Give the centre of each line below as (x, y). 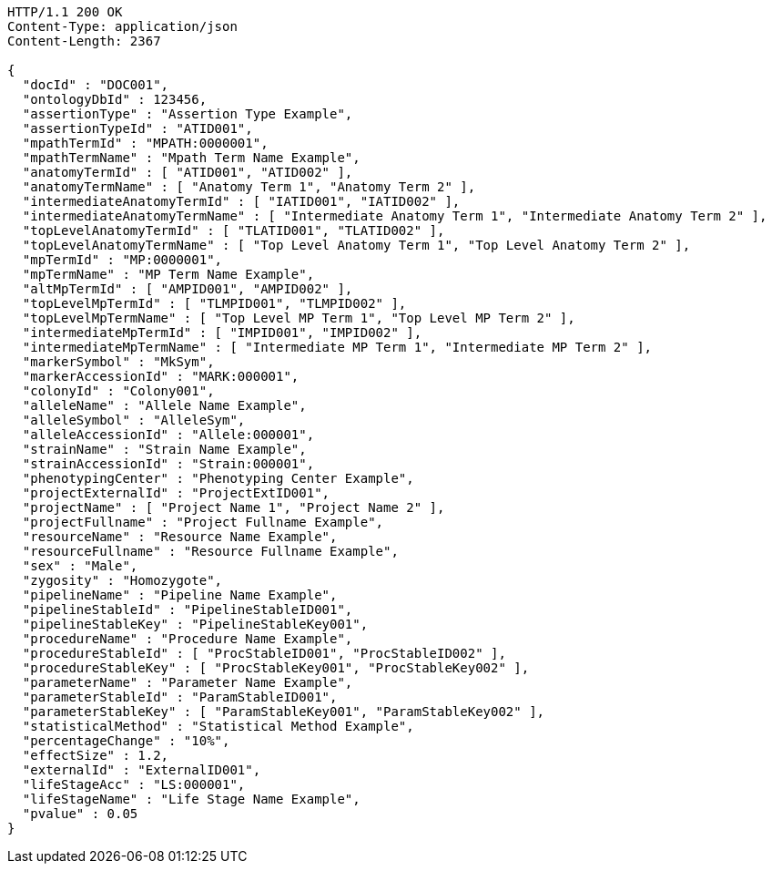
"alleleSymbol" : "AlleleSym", (134, 420)
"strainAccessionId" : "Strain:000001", (168, 464)
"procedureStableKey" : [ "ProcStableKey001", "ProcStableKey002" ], (276, 668)
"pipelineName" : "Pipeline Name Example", (180, 595)
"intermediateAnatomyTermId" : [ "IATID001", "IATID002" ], (241, 201)
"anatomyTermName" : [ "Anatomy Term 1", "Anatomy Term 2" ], (249, 187)
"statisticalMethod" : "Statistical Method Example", (218, 726)
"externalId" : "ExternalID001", (142, 770)
